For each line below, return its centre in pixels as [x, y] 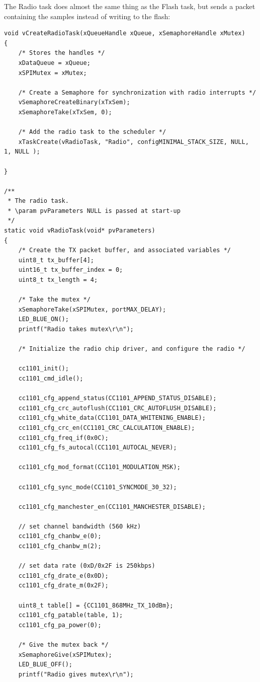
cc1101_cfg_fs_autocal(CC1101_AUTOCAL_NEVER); [98, 448]
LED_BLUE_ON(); [44, 319]
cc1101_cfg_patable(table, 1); [71, 615]
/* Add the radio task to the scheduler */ [92, 132]
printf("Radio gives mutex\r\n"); [76, 674]
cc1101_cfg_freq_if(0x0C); [63, 438]
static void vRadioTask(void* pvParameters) [80, 231]
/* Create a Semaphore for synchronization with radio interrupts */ [137, 92]
